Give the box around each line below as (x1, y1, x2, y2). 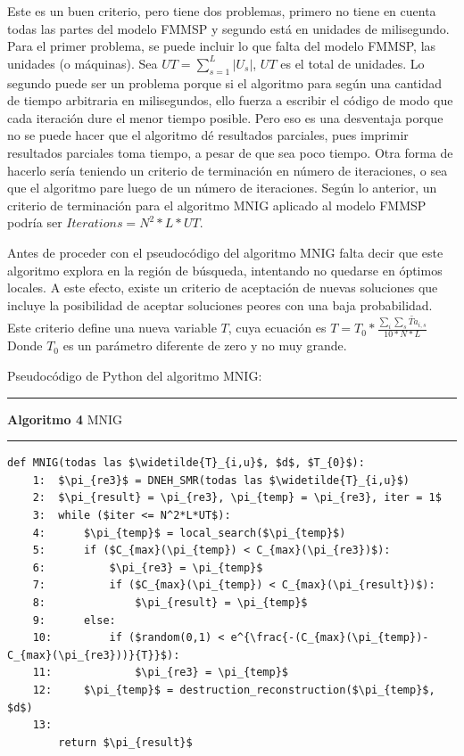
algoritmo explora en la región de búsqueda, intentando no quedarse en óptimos (7, 260, 443, 279)
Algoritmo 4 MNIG (7, 409, 123, 428)
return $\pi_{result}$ (58, 735, 193, 749)
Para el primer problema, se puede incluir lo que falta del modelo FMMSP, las (7, 37, 436, 55)
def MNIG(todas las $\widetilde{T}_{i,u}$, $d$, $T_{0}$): (7, 456, 365, 470)
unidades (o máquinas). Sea (7, 53, 158, 72)
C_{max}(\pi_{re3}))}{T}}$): (7, 648, 180, 661)
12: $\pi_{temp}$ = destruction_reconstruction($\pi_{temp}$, (32, 683, 435, 696)
